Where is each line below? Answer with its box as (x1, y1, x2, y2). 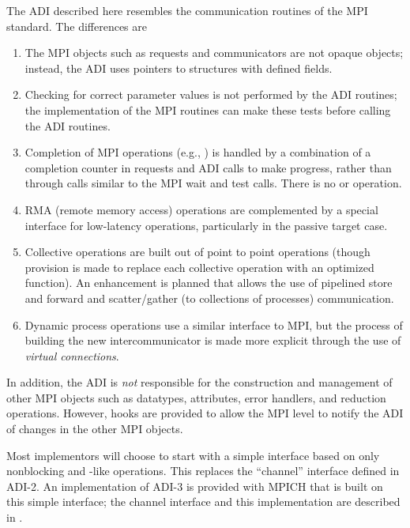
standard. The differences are (6, 17, 147, 34)
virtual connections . (24, 347, 119, 364)
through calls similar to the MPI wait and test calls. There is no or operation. (24, 175, 402, 191)
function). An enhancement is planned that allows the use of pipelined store (24, 274, 393, 291)
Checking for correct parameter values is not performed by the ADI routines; (24, 86, 397, 103)
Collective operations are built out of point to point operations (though (24, 243, 371, 260)
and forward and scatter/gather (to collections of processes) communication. (24, 289, 394, 306)
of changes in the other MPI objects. (6, 421, 183, 437)
